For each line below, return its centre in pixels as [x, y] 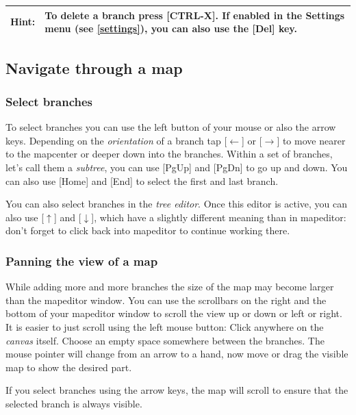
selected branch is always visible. [74, 403]
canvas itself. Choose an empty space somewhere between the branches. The [165, 340]
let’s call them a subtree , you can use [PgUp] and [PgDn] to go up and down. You [177, 167]
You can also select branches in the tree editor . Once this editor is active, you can [177, 204]
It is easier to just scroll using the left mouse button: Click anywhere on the [165, 326]
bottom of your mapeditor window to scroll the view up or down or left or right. [174, 313]
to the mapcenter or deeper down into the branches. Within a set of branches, [169, 154]
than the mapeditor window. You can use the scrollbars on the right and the [166, 300]
